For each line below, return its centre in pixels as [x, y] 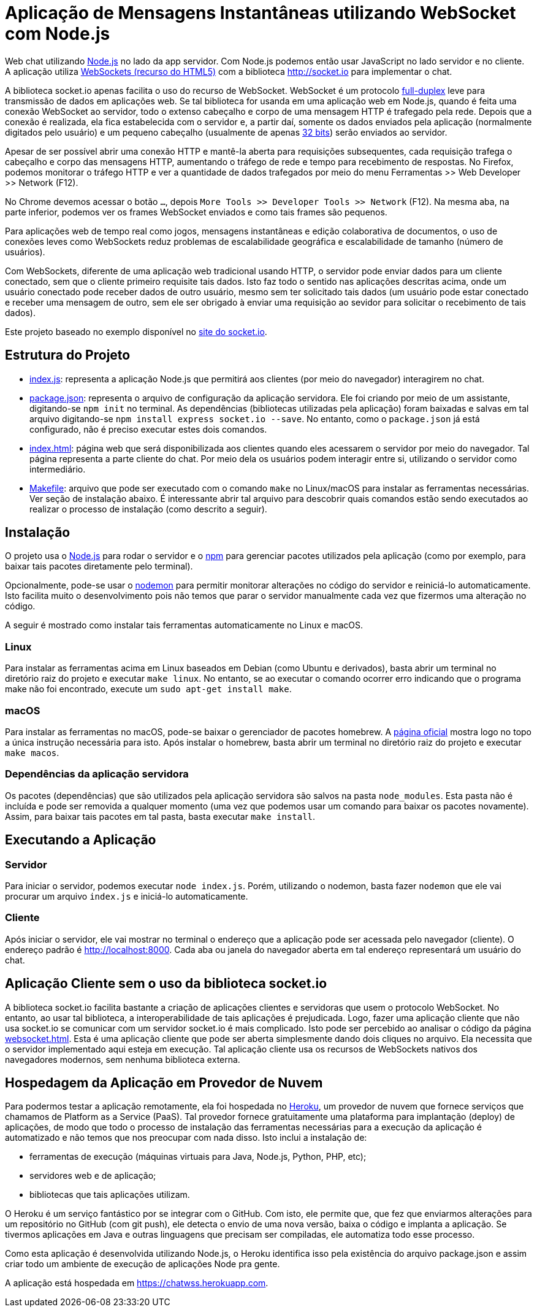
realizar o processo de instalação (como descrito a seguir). [148, 509]
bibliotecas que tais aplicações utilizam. [110, 1195]
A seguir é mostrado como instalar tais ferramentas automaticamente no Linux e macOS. [184, 625]
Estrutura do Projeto [68, 355]
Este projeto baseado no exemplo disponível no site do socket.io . [136, 331]
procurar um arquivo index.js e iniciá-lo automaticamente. [127, 896]
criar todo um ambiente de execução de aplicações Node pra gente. [143, 1264]
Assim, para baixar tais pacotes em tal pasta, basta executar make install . [160, 816]
